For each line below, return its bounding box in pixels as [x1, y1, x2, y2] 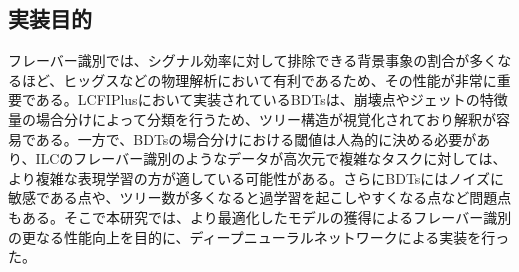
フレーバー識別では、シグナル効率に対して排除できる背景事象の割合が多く [8, 50, 498, 71]
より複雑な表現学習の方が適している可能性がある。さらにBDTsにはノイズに [8, 167, 504, 188]
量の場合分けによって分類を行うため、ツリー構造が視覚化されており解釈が [8, 108, 497, 129]
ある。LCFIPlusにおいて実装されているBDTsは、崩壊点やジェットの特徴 [35, 89, 508, 110]
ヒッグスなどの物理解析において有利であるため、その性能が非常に [63, 69, 497, 90]
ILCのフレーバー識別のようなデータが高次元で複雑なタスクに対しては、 [35, 148, 507, 169]
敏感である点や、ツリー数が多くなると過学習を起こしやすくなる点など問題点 [8, 187, 512, 208]
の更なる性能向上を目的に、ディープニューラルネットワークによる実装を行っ [8, 226, 510, 247]
